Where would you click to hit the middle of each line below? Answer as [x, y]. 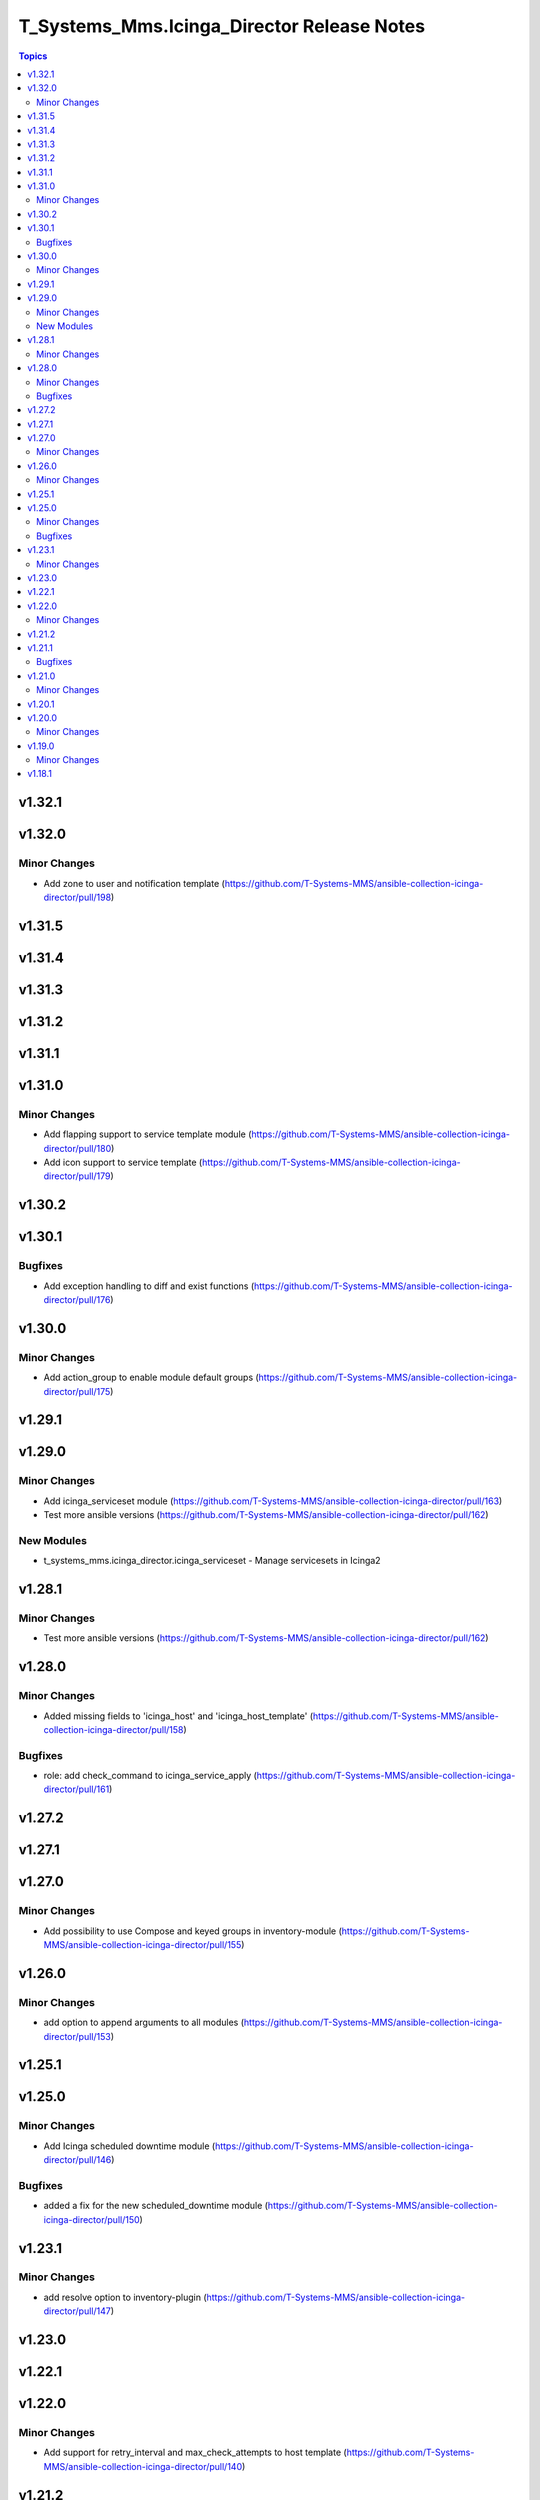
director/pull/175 [77, 1391]
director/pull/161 [76, 1789]
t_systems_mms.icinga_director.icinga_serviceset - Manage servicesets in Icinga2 [212, 1561]
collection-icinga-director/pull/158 [113, 1729]
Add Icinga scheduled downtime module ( [129, 2146]
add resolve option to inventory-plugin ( [125, 2297]
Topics [33, 56]
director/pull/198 [77, 897]
